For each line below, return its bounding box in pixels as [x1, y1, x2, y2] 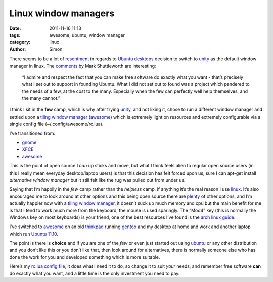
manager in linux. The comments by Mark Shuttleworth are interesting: [9, 63, 156, 69]
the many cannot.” [22, 95, 60, 101]
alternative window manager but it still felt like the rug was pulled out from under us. [9, 177, 186, 183]
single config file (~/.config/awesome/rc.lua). [9, 121, 104, 127]
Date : [9, 25, 21, 31]
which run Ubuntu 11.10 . [9, 231, 58, 237]
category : [9, 39, 31, 45]
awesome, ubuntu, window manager [49, 32, 125, 38]
